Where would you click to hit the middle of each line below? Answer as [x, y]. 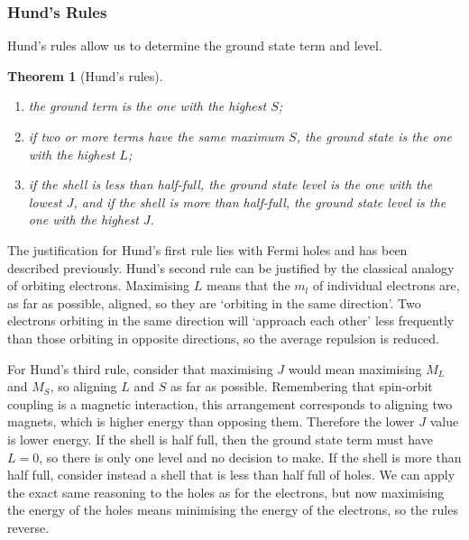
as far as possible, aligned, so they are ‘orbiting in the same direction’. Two [214, 302]
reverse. [28, 527]
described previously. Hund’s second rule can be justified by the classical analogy [231, 267]
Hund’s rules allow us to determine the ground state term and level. [195, 46]
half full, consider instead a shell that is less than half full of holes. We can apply [231, 475]
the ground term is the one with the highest [147, 106]
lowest [45, 201]
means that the [248, 285]
